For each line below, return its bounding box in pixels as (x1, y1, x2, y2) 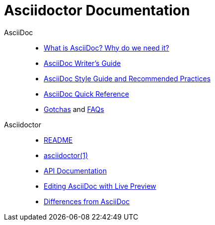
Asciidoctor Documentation (4, 2, 190, 19)
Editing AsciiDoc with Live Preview (44, 181, 156, 190)
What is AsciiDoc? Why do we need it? (44, 43, 169, 52)
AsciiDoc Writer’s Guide (44, 58, 121, 67)
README (44, 135, 73, 144)
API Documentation (44, 166, 107, 175)
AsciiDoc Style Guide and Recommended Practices (44, 74, 211, 83)
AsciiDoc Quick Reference (44, 89, 129, 98)
